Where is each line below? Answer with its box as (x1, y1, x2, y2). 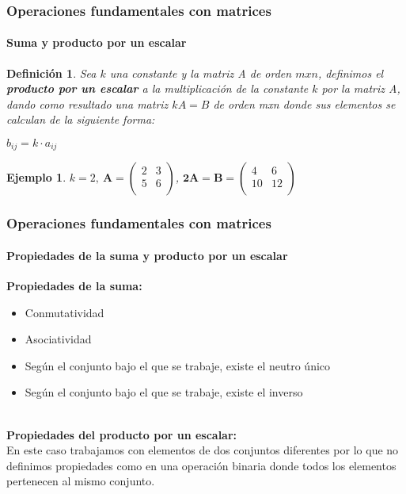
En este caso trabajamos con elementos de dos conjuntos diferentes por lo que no (6, 442, 399, 458)
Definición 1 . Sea (6, 64, 97, 81)
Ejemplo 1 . (6, 169, 66, 186)
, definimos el (317, 64, 384, 81)
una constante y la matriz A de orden (109, 64, 292, 81)
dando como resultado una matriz (6, 95, 169, 112)
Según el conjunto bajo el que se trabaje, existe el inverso (25, 384, 303, 400)
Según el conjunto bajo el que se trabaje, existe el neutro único (25, 357, 331, 373)
